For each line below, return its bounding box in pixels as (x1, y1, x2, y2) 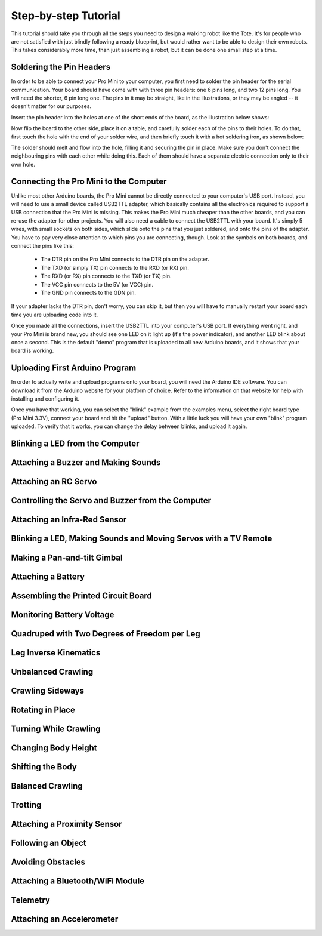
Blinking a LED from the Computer (11, 438, 140, 448)
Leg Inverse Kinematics (11, 648, 101, 658)
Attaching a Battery (11, 572, 85, 582)
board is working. (11, 347, 54, 355)
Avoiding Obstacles (11, 857, 86, 867)
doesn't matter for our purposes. (11, 103, 92, 110)
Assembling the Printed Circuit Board (11, 591, 152, 601)
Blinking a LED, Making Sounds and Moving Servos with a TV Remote (11, 534, 273, 544)
